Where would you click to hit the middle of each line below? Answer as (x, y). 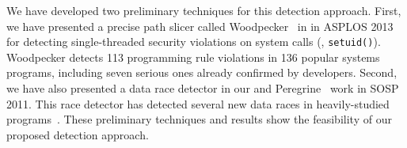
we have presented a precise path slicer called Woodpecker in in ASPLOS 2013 (200, 26)
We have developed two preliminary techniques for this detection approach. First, (204, 10)
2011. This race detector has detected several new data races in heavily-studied (198, 103)
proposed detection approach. (78, 134)
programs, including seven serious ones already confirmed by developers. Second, (202, 72)
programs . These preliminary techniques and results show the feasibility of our (199, 119)
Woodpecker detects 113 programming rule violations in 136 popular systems (193, 57)
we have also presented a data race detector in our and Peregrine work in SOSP (203, 88)
